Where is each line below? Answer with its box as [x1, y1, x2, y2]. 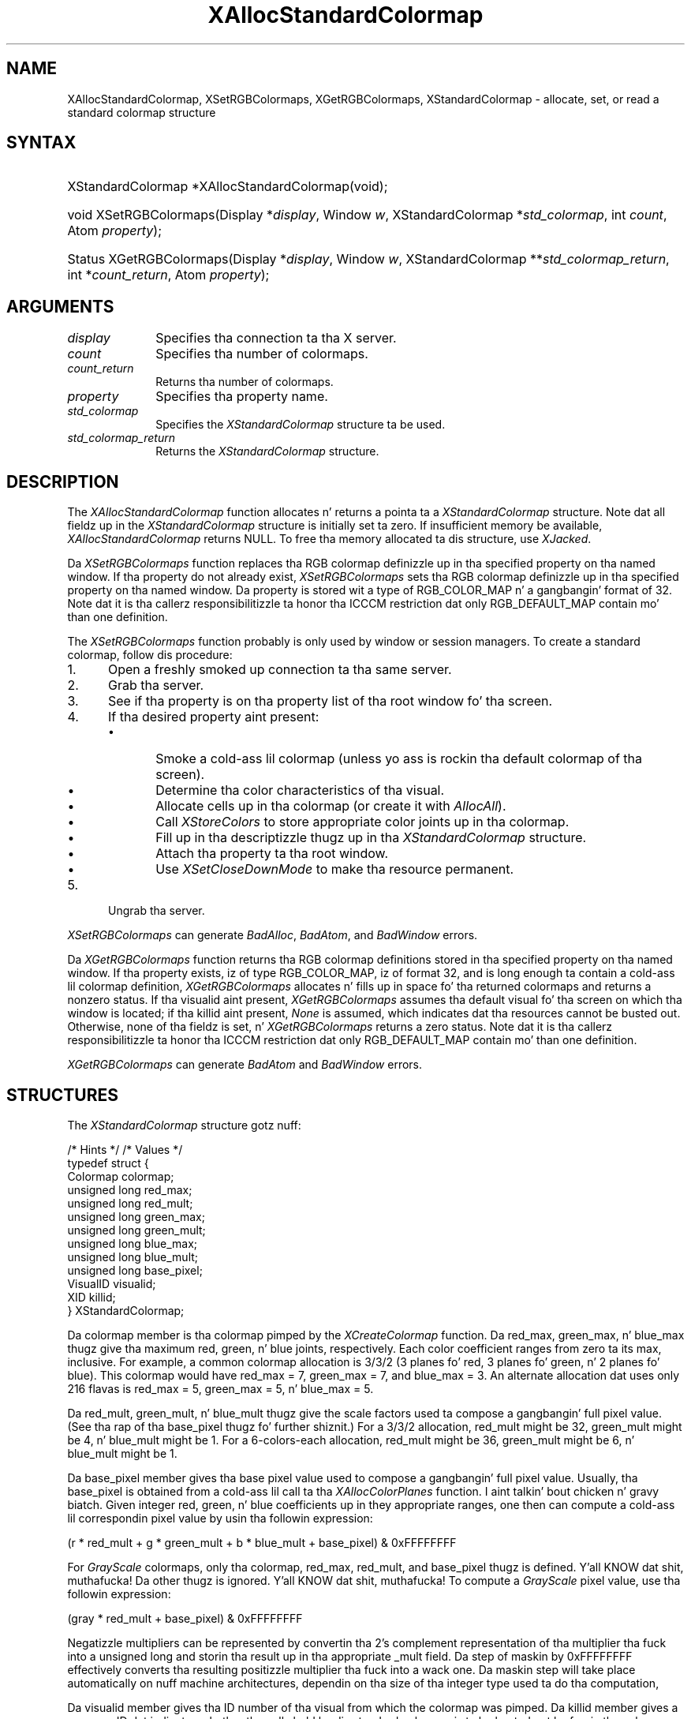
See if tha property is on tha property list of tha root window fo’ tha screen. [107, 693, 553, 710]
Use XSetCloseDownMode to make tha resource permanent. [155, 861, 514, 878]
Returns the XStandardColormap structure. [155, 444, 379, 459]
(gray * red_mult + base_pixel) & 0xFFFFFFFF [67, 1611, 303, 1625]
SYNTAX [6, 133, 77, 153]
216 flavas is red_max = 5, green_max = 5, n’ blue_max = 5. [67, 1381, 374, 1395]
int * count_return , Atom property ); [67, 267, 270, 283]
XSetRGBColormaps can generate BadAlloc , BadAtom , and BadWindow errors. [67, 928, 478, 942]
